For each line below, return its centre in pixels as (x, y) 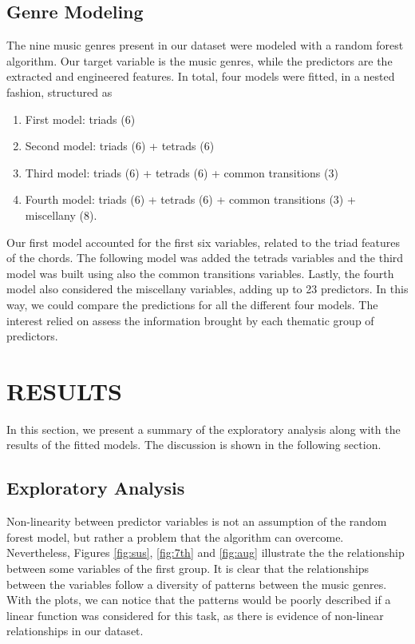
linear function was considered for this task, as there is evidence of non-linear (195, 615)
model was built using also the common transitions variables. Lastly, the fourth (200, 273)
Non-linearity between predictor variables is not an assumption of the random (197, 521)
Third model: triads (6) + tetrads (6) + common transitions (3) (182, 172)
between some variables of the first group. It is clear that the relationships (188, 568)
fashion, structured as (59, 91)
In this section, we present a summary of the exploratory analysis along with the (204, 429)
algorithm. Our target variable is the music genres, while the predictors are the (200, 60)
